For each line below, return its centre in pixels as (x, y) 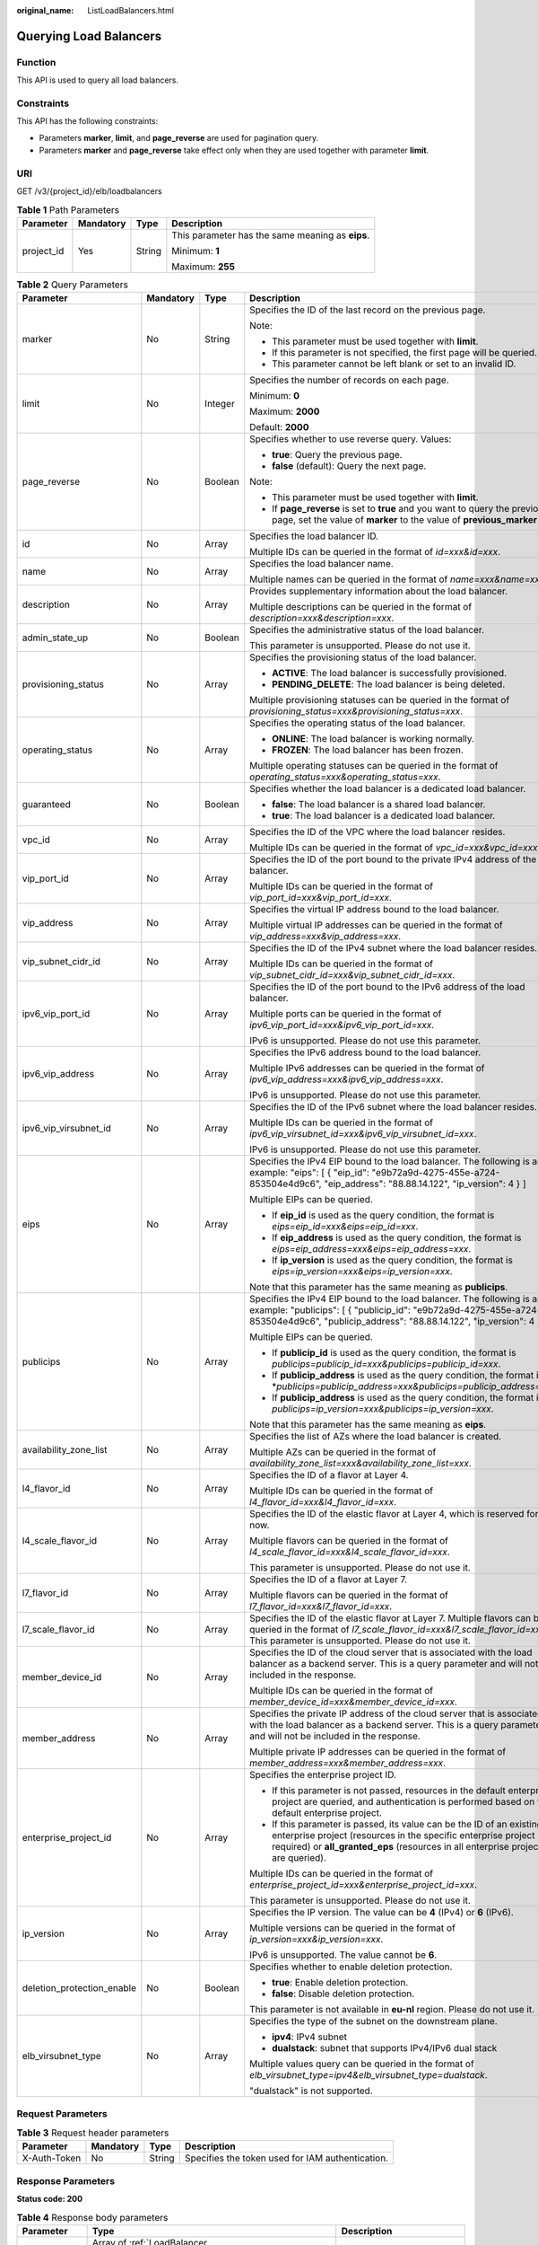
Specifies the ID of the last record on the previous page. (368, 310)
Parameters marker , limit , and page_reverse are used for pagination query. (179, 137)
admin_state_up (55, 638)
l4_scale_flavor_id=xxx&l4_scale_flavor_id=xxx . (350, 1552)
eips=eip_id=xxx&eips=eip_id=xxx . (345, 1227)
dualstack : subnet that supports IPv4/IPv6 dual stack (385, 2048)
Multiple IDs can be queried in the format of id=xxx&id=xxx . (375, 552)
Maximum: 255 (203, 267)
